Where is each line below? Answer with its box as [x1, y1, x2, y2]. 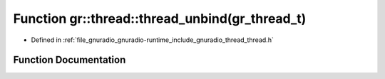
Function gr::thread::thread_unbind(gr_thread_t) [13, 11, 307, 26]
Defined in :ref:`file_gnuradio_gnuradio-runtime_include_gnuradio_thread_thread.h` [31, 36, 274, 44]
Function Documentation [13, 54, 126, 66]
